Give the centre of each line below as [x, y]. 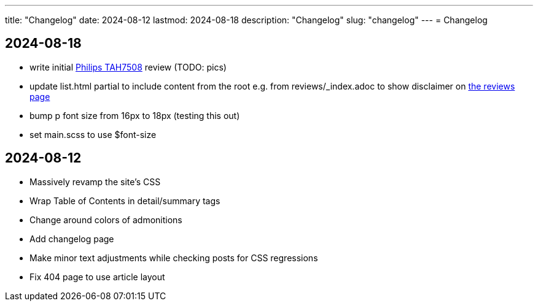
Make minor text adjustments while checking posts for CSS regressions [174, 258]
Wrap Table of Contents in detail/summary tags [125, 201]
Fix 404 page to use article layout [97, 277]
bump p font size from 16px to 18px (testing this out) [135, 115]
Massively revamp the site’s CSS [95, 182]
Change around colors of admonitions [106, 220]
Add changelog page [72, 239]
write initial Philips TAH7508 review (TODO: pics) [128, 67]
